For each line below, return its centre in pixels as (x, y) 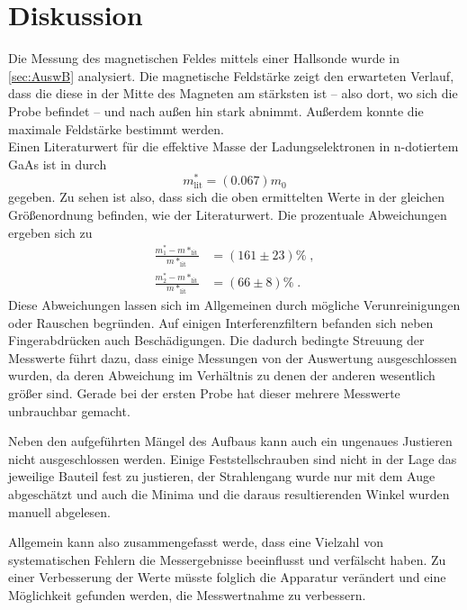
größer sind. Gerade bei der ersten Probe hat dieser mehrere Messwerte (204, 393)
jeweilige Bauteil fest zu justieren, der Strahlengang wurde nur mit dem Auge (222, 476)
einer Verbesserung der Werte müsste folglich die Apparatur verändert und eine (227, 577)
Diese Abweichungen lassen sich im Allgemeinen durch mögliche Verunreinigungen (234, 305)
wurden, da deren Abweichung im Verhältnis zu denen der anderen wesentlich (222, 375)
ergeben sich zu (50, 232)
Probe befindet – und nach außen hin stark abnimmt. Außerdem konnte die (216, 110)
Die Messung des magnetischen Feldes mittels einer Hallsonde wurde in (204, 58)
